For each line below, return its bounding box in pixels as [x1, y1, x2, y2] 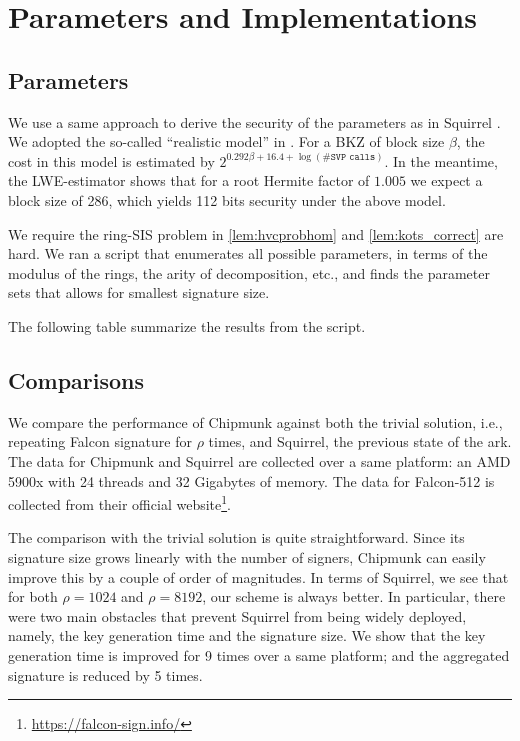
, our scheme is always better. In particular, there [202, 586, 506, 607]
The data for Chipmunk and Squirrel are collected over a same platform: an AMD [8, 450, 511, 471]
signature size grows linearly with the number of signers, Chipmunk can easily [8, 546, 486, 567]
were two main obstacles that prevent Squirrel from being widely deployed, [8, 605, 467, 626]
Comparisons [8, 364, 145, 395]
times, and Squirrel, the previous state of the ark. [208, 431, 512, 452]
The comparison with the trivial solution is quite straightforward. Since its [8, 527, 465, 548]
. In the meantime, [384, 150, 498, 171]
